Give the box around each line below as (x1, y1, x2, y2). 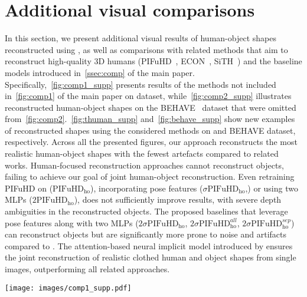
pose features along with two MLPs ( (5, 216, 139, 229)
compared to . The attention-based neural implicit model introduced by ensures (5, 239, 293, 252)
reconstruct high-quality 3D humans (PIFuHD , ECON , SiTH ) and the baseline (5, 55, 302, 67)
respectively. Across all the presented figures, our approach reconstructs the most (5, 136, 298, 148)
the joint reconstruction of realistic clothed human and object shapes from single (5, 251, 296, 263)
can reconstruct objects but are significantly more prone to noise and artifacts (5, 228, 287, 240)
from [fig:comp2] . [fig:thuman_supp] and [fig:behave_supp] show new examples (5, 113, 295, 125)
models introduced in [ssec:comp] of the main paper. (5, 66, 195, 78)
